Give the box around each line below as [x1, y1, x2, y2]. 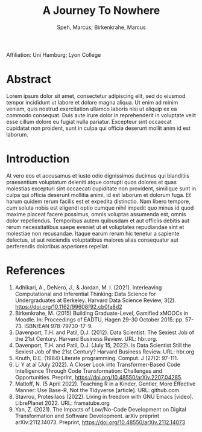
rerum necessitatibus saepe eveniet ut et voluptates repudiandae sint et [6, 223, 185, 230]
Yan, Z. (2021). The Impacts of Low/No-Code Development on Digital [14, 405, 186, 413]
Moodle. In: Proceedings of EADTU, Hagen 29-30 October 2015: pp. [14, 315, 184, 323]
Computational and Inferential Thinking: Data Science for [14, 290, 156, 297]
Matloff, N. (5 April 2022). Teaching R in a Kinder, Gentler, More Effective [14, 380, 196, 387]
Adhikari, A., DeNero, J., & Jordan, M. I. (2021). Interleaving [14, 283, 162, 291]
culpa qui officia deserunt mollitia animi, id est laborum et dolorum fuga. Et [6, 191, 191, 198]
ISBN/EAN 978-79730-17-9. [24, 322, 93, 329]
